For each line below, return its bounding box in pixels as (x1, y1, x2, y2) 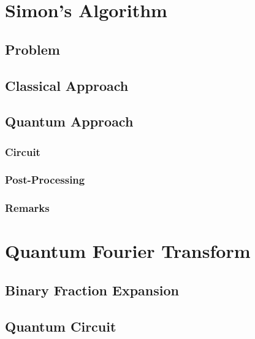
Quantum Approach (5, 112, 134, 131)
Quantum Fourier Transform (5, 238, 251, 263)
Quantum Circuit (5, 316, 116, 335)
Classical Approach (5, 76, 129, 95)
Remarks (5, 200, 50, 216)
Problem (5, 39, 60, 58)
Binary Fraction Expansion (5, 281, 179, 300)
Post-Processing (5, 172, 85, 187)
